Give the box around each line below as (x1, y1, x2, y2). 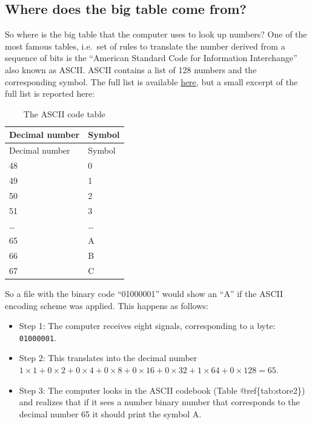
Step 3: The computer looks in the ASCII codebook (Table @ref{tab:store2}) (19, 383, 305, 396)
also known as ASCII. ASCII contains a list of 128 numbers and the (5, 63, 257, 76)
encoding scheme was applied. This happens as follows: (5, 299, 208, 311)
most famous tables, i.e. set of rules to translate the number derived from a (5, 39, 285, 52)
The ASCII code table (23, 107, 105, 120)
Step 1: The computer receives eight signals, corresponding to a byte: (19, 319, 276, 332)
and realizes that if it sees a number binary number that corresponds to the (19, 396, 300, 408)
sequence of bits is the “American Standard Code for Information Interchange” (5, 51, 297, 64)
